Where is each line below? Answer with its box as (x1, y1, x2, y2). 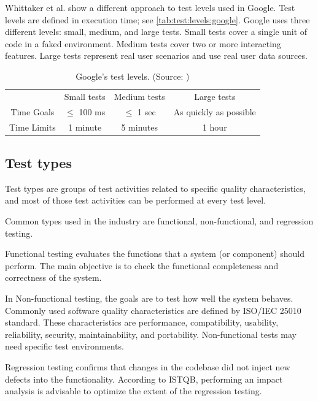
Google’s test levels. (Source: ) (76, 69, 190, 82)
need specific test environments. (5, 340, 124, 353)
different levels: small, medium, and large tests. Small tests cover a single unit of (5, 25, 308, 38)
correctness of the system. (5, 271, 102, 284)
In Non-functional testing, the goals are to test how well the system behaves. (5, 291, 293, 304)
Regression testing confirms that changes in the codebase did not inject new (5, 360, 290, 373)
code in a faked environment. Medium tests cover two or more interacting (5, 37, 281, 50)
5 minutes (121, 120, 158, 133)
